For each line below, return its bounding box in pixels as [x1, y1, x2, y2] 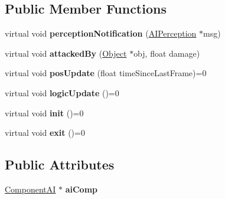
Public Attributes [5, 155, 115, 174]
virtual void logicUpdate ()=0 [5, 86, 119, 99]
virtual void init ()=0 [5, 106, 84, 119]
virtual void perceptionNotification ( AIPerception [5, 27, 197, 40]
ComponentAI [5, 182, 56, 195]
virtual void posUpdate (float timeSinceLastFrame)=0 [5, 67, 207, 79]
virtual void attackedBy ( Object [5, 47, 127, 59]
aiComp [65, 182, 98, 195]
